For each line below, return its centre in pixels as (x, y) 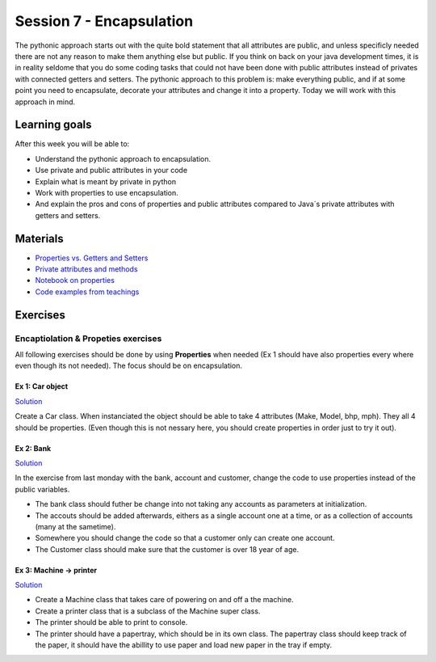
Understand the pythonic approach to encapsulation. (123, 158)
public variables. (42, 489)
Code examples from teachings (87, 292)
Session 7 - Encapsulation (104, 21)
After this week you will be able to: (72, 144)
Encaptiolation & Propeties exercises (88, 338)
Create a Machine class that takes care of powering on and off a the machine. (164, 600)
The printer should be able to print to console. (111, 622)
